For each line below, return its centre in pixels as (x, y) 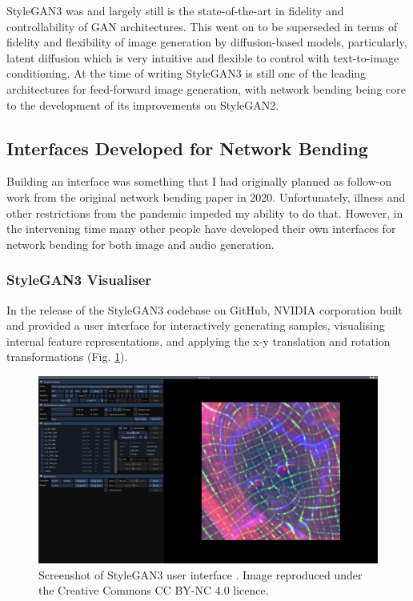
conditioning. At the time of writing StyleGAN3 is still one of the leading (186, 73)
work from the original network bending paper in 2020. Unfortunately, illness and (206, 196)
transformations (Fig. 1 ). (67, 357)
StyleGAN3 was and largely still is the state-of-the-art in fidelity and (175, 10)
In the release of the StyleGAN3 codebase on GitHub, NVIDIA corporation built (204, 309)
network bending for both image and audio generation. (140, 244)
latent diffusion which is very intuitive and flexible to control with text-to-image (203, 57)
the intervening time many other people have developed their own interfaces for (201, 228)
